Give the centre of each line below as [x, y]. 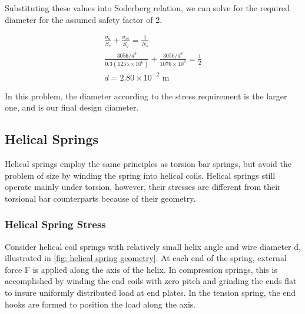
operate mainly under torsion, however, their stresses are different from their [143, 187]
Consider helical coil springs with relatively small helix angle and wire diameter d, [153, 246]
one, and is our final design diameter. [72, 107]
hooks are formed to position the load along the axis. [100, 304]
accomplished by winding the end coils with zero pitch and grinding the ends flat [151, 281]
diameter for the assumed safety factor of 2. [84, 19]
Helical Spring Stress [55, 224]
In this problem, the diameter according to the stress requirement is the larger [146, 96]
